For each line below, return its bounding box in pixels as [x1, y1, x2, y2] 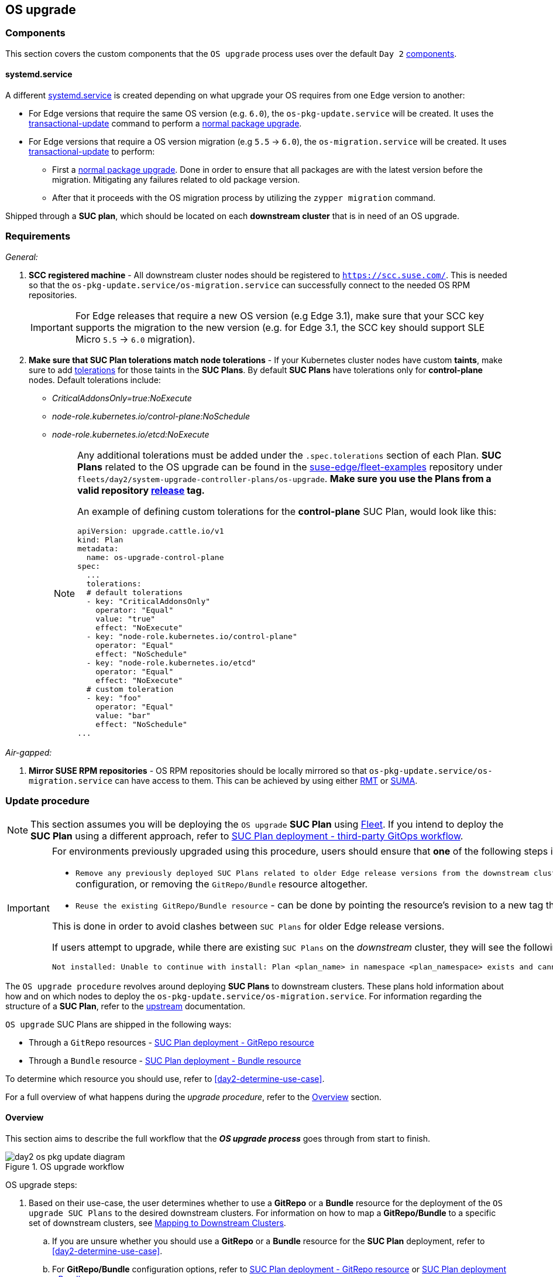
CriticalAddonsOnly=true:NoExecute [52, 392, 192, 403]
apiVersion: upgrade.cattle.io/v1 [77, 526, 224, 535]
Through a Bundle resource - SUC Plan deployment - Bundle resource [29, 1055, 301, 1066]
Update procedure [5, 795, 90, 807]
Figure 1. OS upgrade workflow [5, 1161, 125, 1172]
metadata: [77, 544, 119, 553]
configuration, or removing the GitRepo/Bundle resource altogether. [75, 877, 368, 890]
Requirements [5, 230, 71, 243]
